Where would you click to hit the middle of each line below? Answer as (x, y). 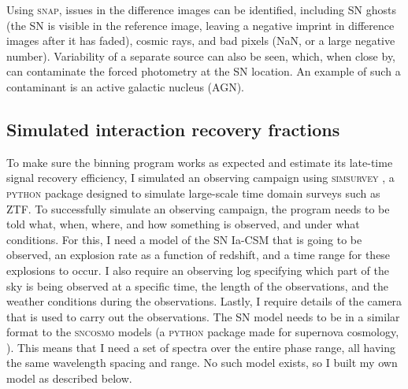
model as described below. (69, 378)
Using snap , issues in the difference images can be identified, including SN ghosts (201, 9)
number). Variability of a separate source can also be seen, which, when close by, (201, 56)
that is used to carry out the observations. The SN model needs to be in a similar (203, 316)
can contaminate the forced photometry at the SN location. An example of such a (204, 71)
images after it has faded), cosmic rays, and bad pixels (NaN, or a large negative (201, 41)
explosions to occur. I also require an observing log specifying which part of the (198, 270)
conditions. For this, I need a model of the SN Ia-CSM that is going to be (184, 239)
